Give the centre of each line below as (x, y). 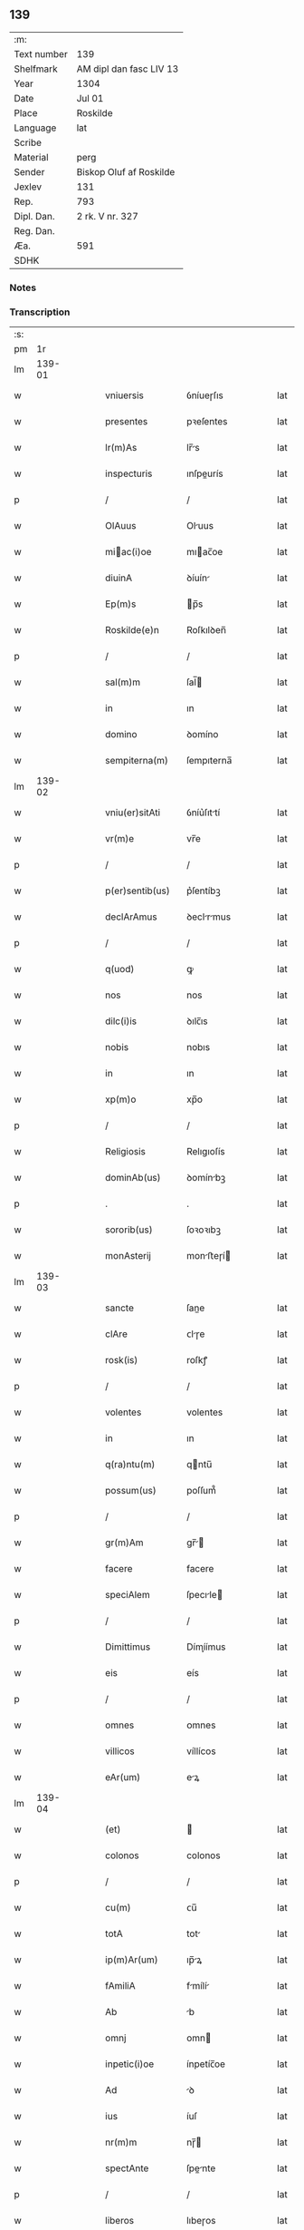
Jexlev (28, 187)
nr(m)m (121, 2142)
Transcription (40, 312)
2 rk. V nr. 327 (107, 216)
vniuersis (125, 395)
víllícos (201, 1751)
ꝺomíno (203, 735)
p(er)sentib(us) (138, 891)
